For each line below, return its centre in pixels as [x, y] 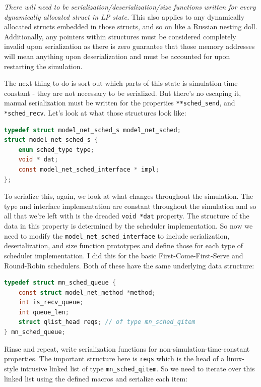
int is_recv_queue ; [51, 302]
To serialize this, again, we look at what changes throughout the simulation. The [129, 196]
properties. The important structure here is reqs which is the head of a [114, 358]
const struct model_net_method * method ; [87, 292]
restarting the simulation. [43, 66]
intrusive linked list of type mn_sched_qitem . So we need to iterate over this [138, 368]
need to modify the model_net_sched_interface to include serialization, [117, 235]
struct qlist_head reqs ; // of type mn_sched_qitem [107, 322]
